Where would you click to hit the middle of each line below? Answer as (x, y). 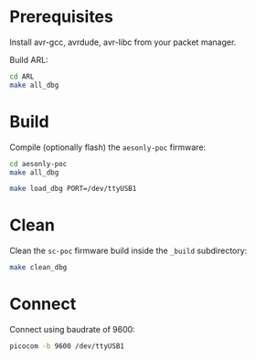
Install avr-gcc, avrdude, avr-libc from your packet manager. (123, 42)
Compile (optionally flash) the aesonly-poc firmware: (108, 147)
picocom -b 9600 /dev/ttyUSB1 (67, 346)
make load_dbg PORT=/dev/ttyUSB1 (73, 189)
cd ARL (22, 76)
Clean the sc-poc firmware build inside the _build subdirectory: (128, 251)
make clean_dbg (38, 268)
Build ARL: (29, 59)
